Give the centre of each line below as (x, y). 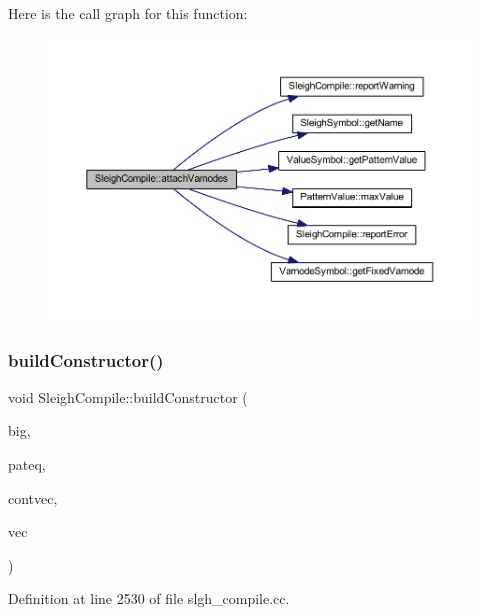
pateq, (27, 464)
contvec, (33, 497)
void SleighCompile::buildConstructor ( (128, 396)
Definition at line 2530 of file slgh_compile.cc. (149, 598)
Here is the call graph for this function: (128, 13)
